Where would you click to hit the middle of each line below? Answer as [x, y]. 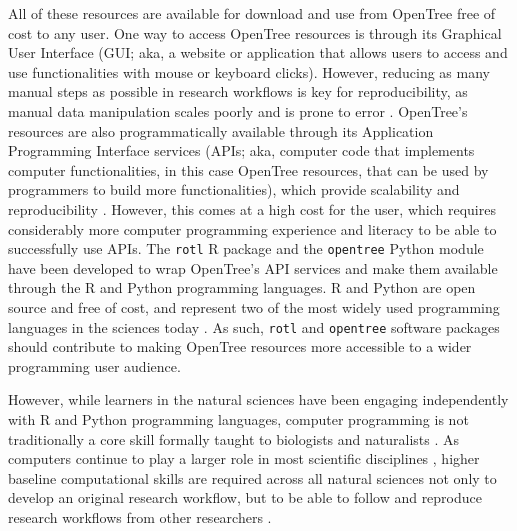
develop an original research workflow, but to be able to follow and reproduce [245, 497]
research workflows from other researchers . [140, 516]
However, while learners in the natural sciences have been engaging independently [258, 399]
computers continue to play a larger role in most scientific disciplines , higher [244, 458]
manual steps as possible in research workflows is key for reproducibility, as [238, 91]
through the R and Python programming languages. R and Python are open [242, 287]
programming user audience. [94, 365]
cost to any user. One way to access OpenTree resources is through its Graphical [255, 32]
